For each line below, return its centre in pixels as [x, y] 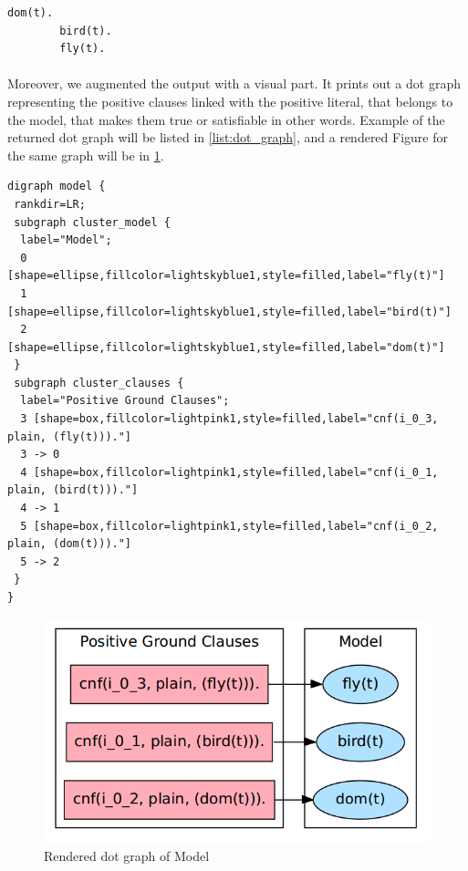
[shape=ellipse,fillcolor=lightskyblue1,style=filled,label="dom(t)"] [226, 347]
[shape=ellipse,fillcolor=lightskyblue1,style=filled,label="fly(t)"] [226, 276]
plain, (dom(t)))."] [70, 544]
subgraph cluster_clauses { [99, 383]
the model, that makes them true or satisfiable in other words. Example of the [226, 119]
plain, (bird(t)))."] [73, 490]
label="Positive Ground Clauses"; [125, 401]
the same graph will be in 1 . [86, 155]
